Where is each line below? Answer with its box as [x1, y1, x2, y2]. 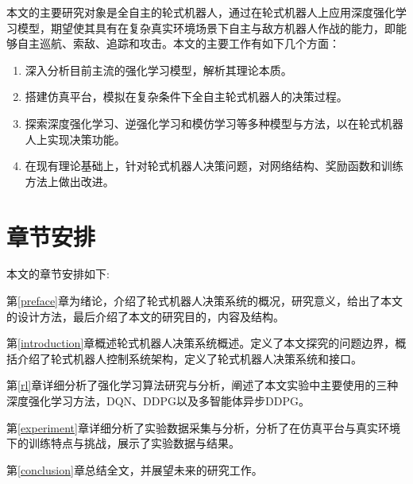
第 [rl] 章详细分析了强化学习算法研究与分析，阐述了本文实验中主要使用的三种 [6, 377, 399, 393]
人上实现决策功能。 [25, 130, 125, 147]
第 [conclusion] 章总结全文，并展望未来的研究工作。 [6, 461, 263, 478]
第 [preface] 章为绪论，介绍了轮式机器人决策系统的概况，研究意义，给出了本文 [6, 292, 403, 309]
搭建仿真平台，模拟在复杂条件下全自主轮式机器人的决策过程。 [25, 88, 348, 105]
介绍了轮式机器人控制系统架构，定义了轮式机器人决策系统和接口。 [17, 350, 362, 366]
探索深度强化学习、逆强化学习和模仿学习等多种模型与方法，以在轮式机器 [25, 114, 403, 131]
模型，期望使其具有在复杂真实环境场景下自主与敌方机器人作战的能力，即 [17, 19, 396, 36]
